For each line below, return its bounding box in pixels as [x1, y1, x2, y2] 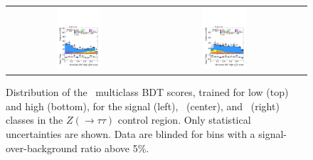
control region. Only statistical [117, 112, 251, 127]
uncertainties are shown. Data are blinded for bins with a [6, 127, 255, 142]
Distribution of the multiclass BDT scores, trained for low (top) [6, 85, 289, 100]
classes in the [6, 112, 63, 127]
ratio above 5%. [80, 140, 149, 155]
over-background [6, 140, 78, 155]
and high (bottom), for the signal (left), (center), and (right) [6, 98, 280, 113]
